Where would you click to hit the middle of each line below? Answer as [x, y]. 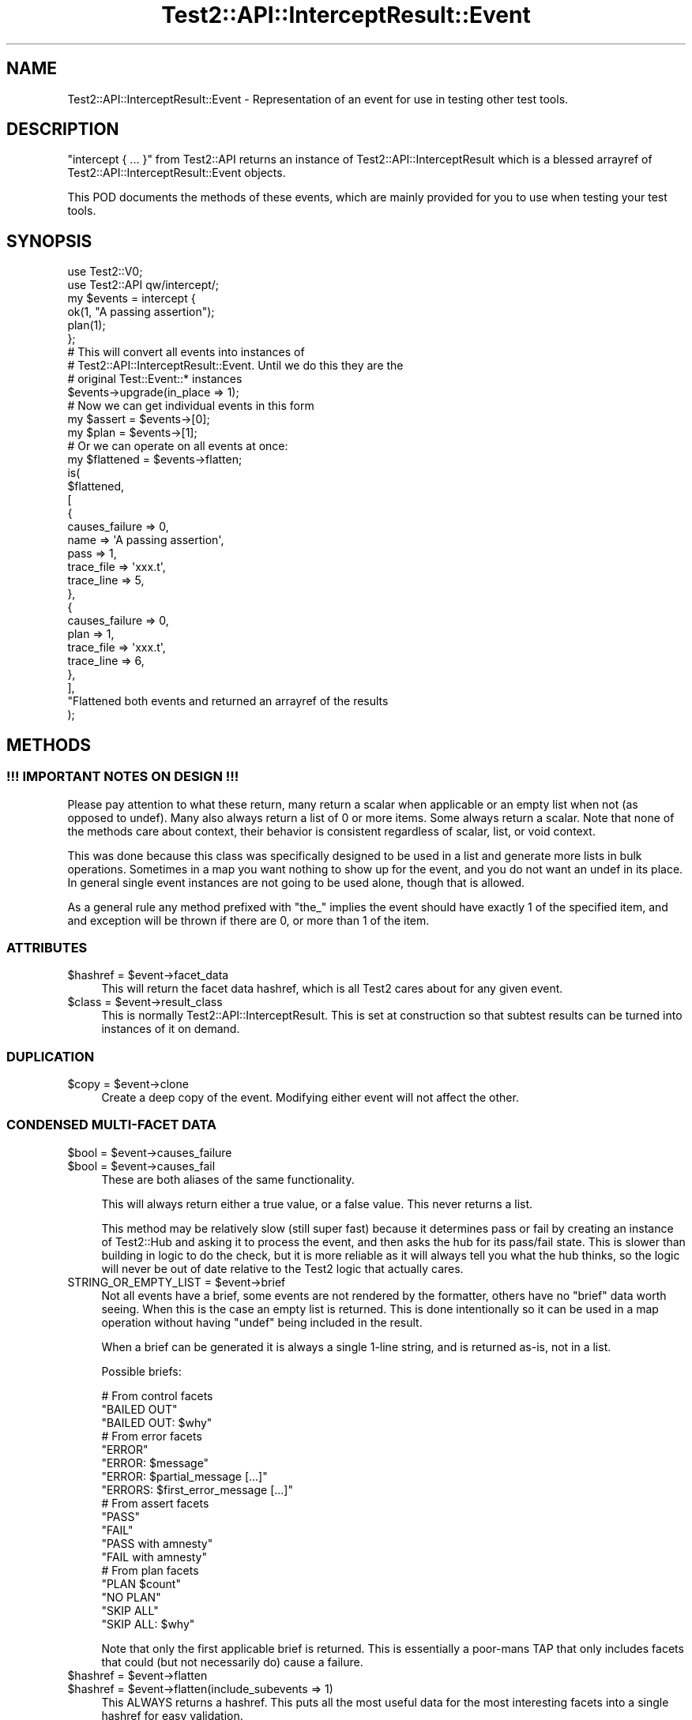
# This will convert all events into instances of [186, 352]
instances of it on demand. [171, 1029]
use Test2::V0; [105, 272]
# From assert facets [155, 1503]
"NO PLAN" [131, 1597]
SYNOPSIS [49, 241]
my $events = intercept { [132, 299]
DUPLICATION [51, 1056]
